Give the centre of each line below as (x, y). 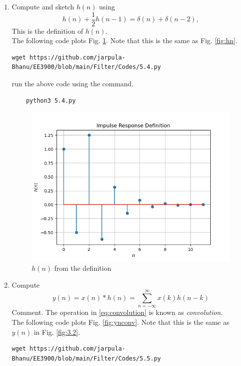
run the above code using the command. (73, 84)
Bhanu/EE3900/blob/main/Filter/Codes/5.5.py (86, 358)
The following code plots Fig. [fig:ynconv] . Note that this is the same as (120, 322)
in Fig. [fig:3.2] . (57, 332)
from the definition (83, 268)
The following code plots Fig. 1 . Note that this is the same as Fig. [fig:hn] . (124, 40)
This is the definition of (47, 30)
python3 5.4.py (51, 100)
